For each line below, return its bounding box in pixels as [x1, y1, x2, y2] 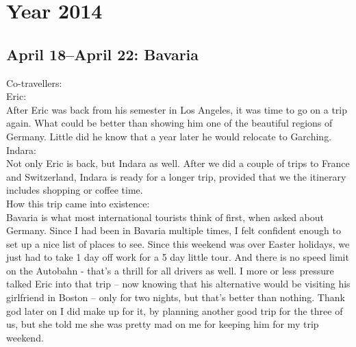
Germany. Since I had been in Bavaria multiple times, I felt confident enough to [6, 223, 341, 237]
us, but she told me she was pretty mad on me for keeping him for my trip [6, 317, 319, 331]
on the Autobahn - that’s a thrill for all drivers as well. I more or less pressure [6, 263, 334, 277]
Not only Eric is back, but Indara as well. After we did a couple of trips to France [6, 156, 350, 170]
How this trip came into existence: [6, 196, 150, 210]
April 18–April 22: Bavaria [6, 43, 199, 64]
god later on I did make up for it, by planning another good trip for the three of [6, 303, 343, 318]
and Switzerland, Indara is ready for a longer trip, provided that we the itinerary [6, 169, 346, 183]
